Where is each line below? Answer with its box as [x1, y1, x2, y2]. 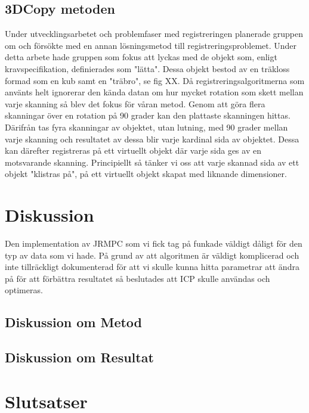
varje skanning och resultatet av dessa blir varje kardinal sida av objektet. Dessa [5, 132, 299, 145]
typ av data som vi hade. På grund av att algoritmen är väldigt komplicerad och [5, 249, 299, 261]
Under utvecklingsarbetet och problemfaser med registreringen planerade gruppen [5, 27, 303, 40]
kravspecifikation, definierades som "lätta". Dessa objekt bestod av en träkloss [5, 62, 290, 74]
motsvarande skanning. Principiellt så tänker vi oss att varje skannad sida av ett [5, 156, 299, 168]
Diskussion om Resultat [5, 348, 154, 367]
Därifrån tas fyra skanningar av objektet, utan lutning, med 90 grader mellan [5, 120, 288, 133]
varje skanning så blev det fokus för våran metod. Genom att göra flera [5, 97, 265, 110]
